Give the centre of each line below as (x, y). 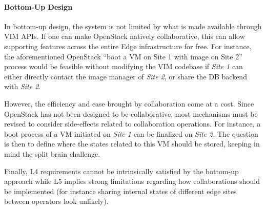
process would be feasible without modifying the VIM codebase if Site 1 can (124, 66)
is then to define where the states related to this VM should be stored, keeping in (132, 144)
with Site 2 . (23, 86)
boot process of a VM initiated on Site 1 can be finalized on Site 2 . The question (131, 133)
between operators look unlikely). (56, 201)
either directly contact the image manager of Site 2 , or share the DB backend (126, 76)
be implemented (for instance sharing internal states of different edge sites (120, 191)
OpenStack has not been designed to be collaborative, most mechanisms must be (131, 113)
